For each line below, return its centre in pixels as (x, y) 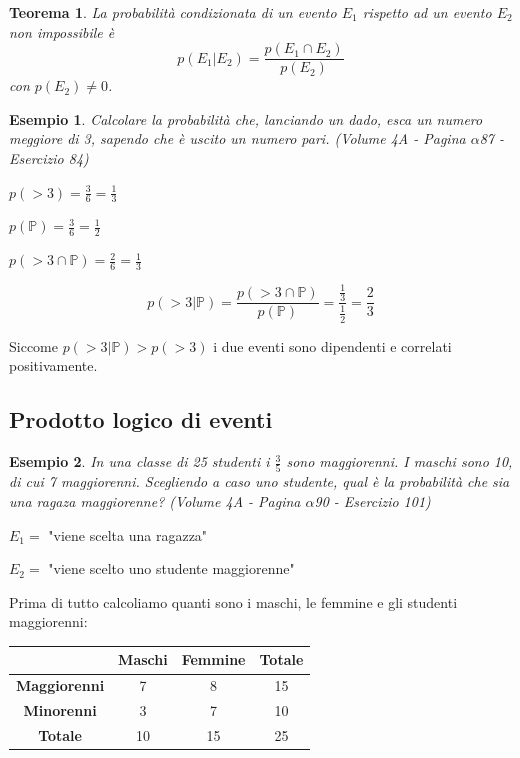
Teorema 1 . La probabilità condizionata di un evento (173, 12)
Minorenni (60, 710)
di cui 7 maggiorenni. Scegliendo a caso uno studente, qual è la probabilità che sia (259, 481)
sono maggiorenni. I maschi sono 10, (399, 461)
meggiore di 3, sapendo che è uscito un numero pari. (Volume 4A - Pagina (237, 138)
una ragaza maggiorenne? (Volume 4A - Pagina (155, 500)
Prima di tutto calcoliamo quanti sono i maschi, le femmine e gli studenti (233, 601)
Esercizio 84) (49, 158)
